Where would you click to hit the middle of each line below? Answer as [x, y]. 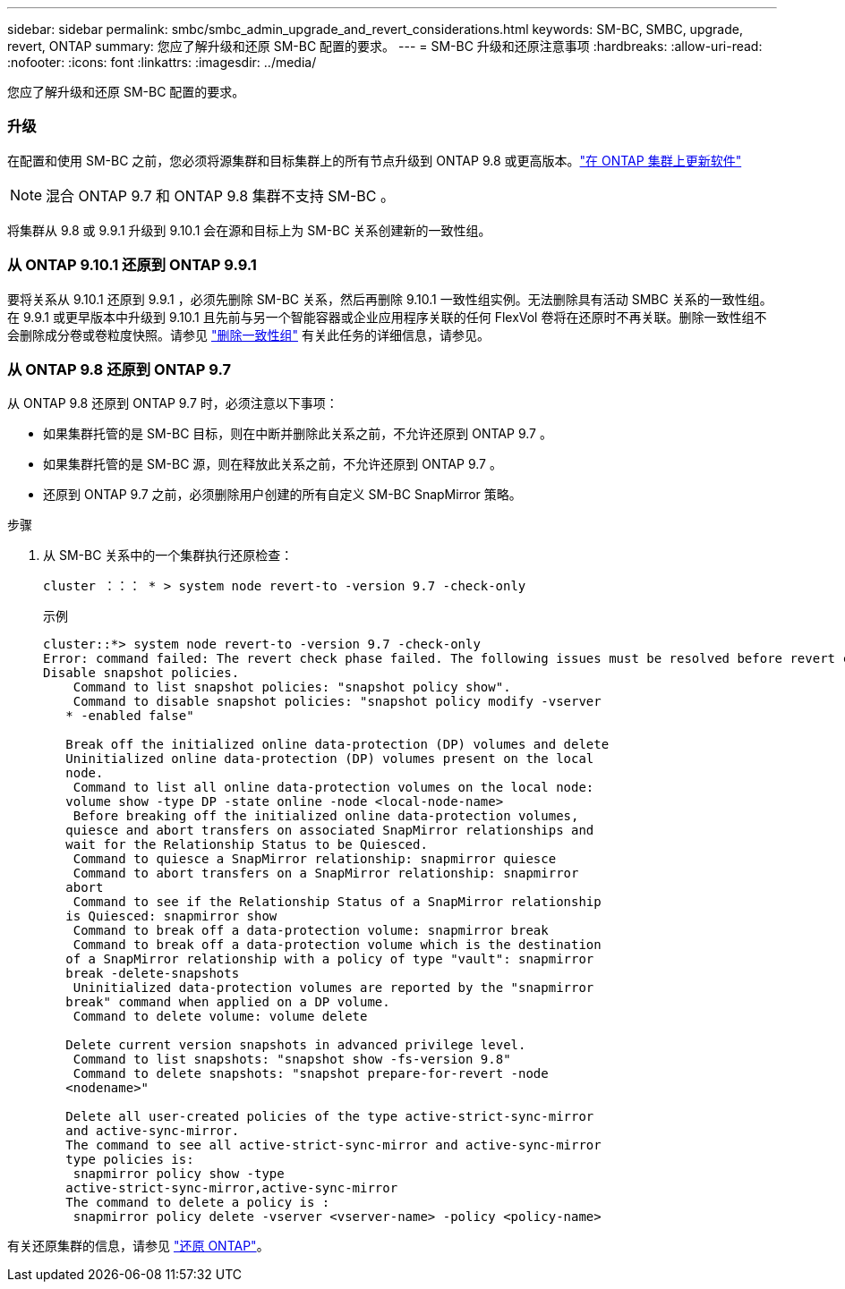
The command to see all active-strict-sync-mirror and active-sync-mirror [333, 1145]
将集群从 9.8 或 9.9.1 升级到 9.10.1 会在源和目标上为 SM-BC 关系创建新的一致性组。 [249, 230]
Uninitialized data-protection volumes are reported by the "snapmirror [333, 988]
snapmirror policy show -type [179, 1174]
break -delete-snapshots [153, 974]
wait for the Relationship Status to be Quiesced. [247, 845]
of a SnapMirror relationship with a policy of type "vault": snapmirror [330, 959]
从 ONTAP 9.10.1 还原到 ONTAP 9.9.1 [132, 265]
